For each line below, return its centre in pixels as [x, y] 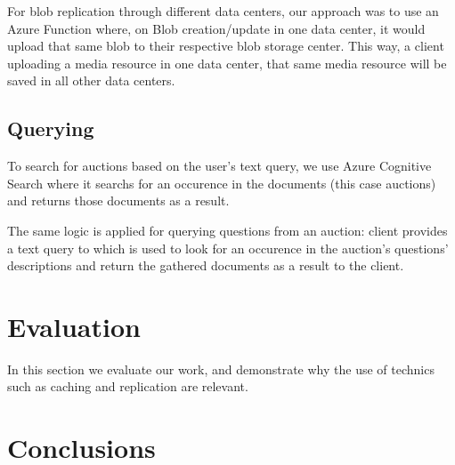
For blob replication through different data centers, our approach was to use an [223, 11]
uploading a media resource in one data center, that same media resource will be [227, 63]
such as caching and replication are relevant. [128, 386]
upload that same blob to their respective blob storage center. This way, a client [226, 46]
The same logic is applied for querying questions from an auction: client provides [227, 230]
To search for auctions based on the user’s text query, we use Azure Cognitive [219, 166]
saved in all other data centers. [91, 80]
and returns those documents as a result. [118, 200]
